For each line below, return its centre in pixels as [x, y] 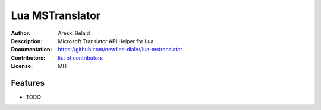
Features [28, 83]
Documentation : [32, 50]
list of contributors [81, 58]
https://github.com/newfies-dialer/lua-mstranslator [120, 50]
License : [22, 66]
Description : [27, 41]
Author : [21, 33]
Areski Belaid [74, 33]
